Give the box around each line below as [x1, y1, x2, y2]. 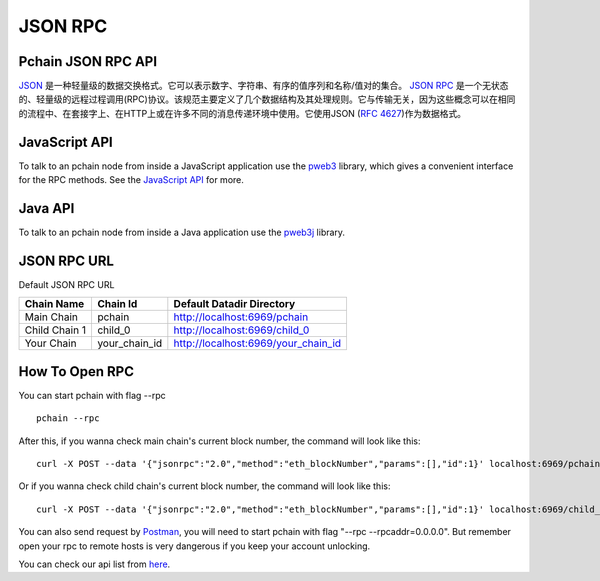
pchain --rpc [36, 413, 100, 424]
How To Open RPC [18, 363, 135, 380]
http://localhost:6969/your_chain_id [173, 336, 342, 350]
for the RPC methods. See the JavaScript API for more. [18, 174, 245, 186]
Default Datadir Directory [173, 297, 296, 311]
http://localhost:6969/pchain [173, 310, 309, 324]
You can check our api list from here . [18, 558, 171, 570]
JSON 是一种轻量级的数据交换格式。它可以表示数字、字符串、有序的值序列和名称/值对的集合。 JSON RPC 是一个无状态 [18, 80, 509, 92]
